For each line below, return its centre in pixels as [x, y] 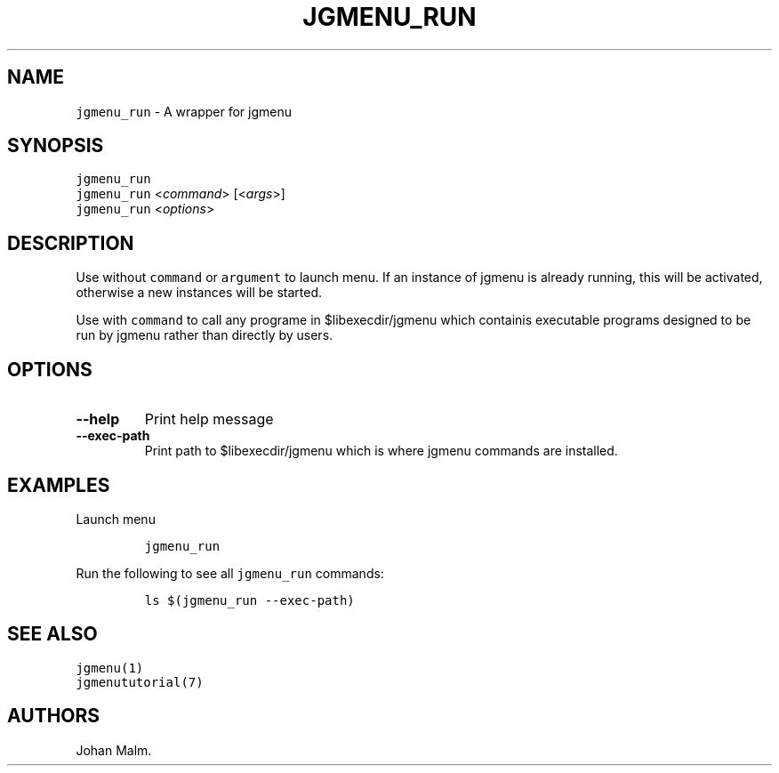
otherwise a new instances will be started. [199, 293]
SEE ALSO [52, 634]
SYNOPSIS [56, 146]
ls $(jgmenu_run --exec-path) [249, 600]
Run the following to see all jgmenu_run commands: [230, 573]
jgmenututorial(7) [140, 682]
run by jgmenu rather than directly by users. [205, 335]
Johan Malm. [114, 750]
